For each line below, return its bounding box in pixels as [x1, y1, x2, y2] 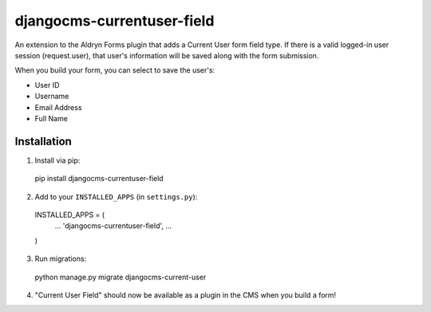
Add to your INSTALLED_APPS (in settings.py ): [34, 192, 198, 201]
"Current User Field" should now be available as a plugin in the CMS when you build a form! [34, 290, 337, 299]
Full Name [34, 113, 68, 123]
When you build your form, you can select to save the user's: [14, 65, 215, 75]
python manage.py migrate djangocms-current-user [34, 272, 207, 282]
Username [34, 92, 69, 101]
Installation [14, 134, 72, 148]
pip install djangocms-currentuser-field [34, 174, 164, 184]
